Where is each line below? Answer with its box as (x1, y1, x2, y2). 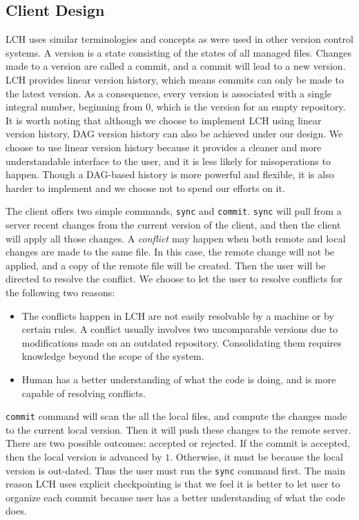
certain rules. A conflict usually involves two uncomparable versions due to (21, 322, 338, 336)
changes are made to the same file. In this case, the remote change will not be (6, 244, 335, 259)
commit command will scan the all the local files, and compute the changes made (6, 409, 347, 423)
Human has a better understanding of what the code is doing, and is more (21, 372, 336, 386)
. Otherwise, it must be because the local (170, 449, 343, 463)
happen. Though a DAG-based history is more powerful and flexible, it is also (6, 167, 334, 182)
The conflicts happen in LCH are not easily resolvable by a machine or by (21, 308, 334, 322)
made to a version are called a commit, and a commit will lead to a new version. (6, 59, 346, 73)
